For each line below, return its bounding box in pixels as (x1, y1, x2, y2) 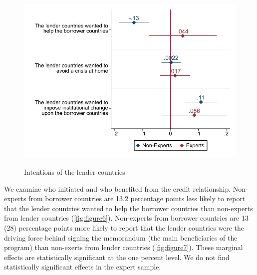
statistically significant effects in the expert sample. (4, 262, 161, 272)
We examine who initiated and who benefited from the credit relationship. (4, 183, 231, 194)
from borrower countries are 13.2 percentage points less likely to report (28, 193, 246, 204)
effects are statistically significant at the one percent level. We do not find (4, 252, 230, 262)
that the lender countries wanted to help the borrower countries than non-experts (4, 203, 253, 213)
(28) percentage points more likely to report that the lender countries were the (4, 222, 245, 233)
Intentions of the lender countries (24, 166, 125, 177)
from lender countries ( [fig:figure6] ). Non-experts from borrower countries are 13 (4, 213, 249, 223)
